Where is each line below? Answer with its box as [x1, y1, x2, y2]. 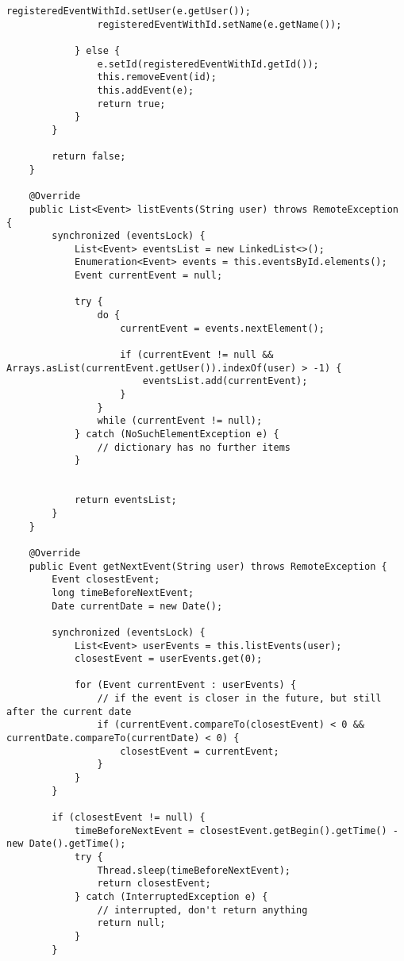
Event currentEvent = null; [74, 270, 223, 282]
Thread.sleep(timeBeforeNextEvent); [97, 864, 290, 876]
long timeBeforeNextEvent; [52, 586, 194, 598]
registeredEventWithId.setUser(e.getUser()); [6, 6, 251, 17]
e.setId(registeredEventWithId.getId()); [97, 58, 319, 70]
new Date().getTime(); [6, 838, 126, 850]
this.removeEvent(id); [97, 71, 217, 83]
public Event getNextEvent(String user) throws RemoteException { [29, 560, 387, 572]
